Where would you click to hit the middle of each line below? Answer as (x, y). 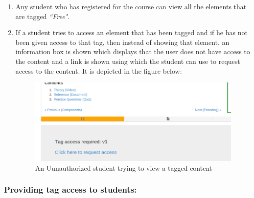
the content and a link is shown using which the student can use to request (128, 61)
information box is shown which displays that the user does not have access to (133, 51)
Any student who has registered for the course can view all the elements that (131, 6)
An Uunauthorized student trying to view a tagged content (124, 168)
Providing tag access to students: (70, 189)
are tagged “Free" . (43, 16)
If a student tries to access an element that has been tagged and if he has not (131, 32)
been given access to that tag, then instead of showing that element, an (122, 42)
